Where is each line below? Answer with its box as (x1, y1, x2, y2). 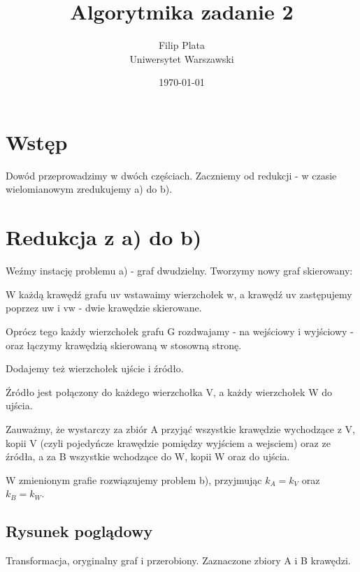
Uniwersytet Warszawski (129, 51, 234, 66)
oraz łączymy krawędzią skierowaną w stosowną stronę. (6, 337, 242, 352)
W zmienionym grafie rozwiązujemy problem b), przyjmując (6, 472, 262, 487)
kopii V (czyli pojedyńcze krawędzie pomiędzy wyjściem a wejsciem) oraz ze (6, 435, 331, 450)
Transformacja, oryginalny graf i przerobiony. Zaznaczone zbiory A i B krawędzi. (6, 553, 351, 568)
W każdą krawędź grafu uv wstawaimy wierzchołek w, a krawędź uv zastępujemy (6, 286, 352, 301)
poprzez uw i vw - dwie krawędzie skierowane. (6, 300, 202, 315)
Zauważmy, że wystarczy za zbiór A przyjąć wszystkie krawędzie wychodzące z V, (6, 421, 355, 436)
